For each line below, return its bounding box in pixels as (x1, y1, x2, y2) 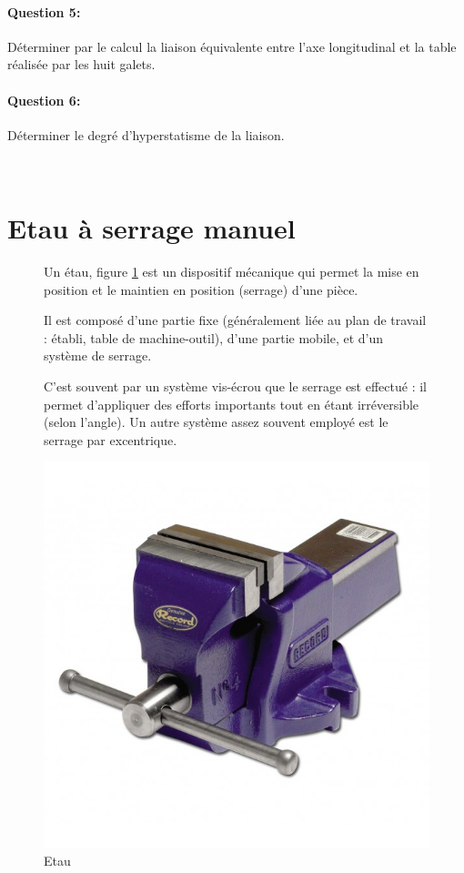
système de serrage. (44, 346, 152, 365)
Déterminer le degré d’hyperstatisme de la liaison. (7, 125, 285, 144)
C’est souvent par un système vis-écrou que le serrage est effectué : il (44, 377, 427, 396)
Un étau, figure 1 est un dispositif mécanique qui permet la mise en (44, 262, 419, 281)
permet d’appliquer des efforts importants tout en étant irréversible (44, 394, 419, 413)
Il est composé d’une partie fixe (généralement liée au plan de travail (44, 310, 427, 330)
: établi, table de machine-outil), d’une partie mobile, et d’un (44, 328, 384, 347)
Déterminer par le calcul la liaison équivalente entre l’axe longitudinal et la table (7, 36, 457, 56)
